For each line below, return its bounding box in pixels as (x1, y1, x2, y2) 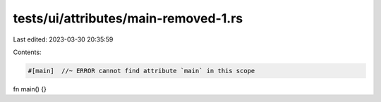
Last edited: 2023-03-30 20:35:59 (13, 35, 114, 44)
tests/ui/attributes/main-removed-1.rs (13, 11, 243, 26)
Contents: (13, 48, 42, 56)
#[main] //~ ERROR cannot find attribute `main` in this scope (28, 67, 255, 75)
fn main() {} (13, 84, 47, 93)
